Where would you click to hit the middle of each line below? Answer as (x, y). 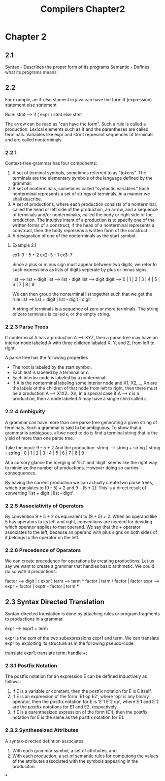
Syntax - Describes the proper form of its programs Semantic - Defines (77, 67)
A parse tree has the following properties (47, 358)
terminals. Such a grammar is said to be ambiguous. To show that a (73, 428)
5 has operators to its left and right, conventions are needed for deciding (79, 522)
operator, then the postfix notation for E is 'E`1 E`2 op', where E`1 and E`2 (85, 702)
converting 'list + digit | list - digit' (39, 493)
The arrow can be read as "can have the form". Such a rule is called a (76, 124)
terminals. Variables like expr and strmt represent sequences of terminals (79, 134)
